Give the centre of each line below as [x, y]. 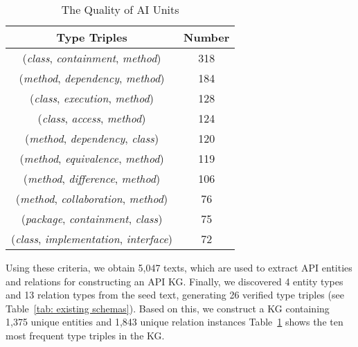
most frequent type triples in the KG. [85, 335]
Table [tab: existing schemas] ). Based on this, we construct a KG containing [168, 308]
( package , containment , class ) [92, 219]
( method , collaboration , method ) [92, 198]
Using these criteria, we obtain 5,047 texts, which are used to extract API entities [179, 267]
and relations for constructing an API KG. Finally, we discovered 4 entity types [174, 281]
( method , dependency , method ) [92, 78]
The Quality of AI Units [120, 9]
